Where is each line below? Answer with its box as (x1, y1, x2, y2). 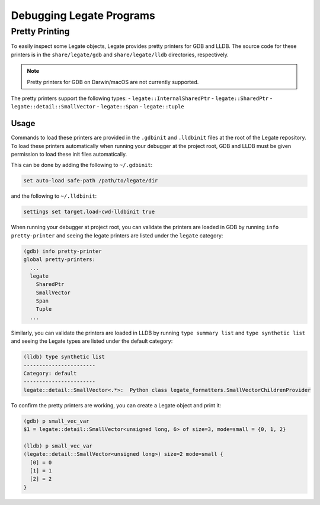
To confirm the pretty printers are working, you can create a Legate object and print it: (11, 401, 222, 408)
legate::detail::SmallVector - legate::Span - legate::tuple (11, 103, 184, 110)
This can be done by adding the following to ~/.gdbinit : (11, 162, 153, 169)
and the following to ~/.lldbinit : (11, 192, 97, 200)
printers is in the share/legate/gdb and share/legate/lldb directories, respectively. (11, 51, 229, 58)
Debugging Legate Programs (11, 9, 155, 22)
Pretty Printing (11, 26, 70, 37)
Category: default (23, 370, 77, 377)
